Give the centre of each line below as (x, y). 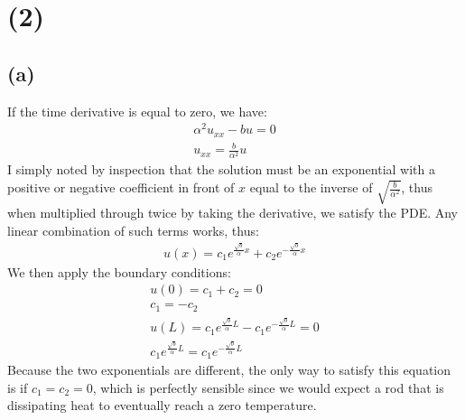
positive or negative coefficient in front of (121, 187)
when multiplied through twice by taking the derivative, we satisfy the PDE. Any (232, 213)
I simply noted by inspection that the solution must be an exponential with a (221, 169)
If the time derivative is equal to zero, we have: (137, 111)
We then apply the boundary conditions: (119, 271)
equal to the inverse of (311, 187)
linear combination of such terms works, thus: (133, 230)
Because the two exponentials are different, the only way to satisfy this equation (229, 370)
